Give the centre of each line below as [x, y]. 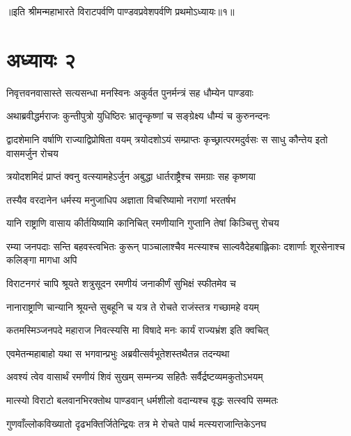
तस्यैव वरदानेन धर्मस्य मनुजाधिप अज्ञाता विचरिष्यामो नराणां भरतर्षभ [121, 199]
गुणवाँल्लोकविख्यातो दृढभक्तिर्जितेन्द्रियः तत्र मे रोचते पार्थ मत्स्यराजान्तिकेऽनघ [136, 423]
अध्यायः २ [41, 59]
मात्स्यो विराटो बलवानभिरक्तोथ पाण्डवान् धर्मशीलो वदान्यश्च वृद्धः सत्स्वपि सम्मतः [142, 400]
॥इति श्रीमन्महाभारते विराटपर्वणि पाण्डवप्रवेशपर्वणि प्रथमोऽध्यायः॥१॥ [120, 11]
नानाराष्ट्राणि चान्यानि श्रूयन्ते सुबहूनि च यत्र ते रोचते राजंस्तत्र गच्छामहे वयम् [133, 306]
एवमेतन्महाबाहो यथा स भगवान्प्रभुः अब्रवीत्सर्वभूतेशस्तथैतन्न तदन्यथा [118, 353]
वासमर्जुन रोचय [32, 153]
